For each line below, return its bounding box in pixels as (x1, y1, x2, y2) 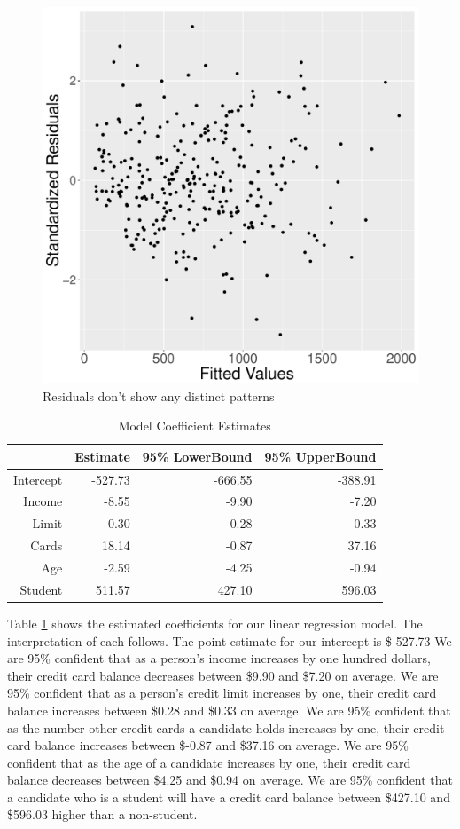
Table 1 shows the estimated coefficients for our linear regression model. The (7, 613, 423, 632)
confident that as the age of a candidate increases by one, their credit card (7, 753, 411, 771)
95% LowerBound (142, 446, 253, 465)
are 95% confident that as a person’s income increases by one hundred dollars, (7, 649, 431, 667)
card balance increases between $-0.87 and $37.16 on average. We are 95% (7, 736, 409, 754)
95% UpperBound (264, 446, 377, 465)
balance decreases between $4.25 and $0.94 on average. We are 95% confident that (7, 770, 454, 789)
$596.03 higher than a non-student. (7, 805, 198, 824)
